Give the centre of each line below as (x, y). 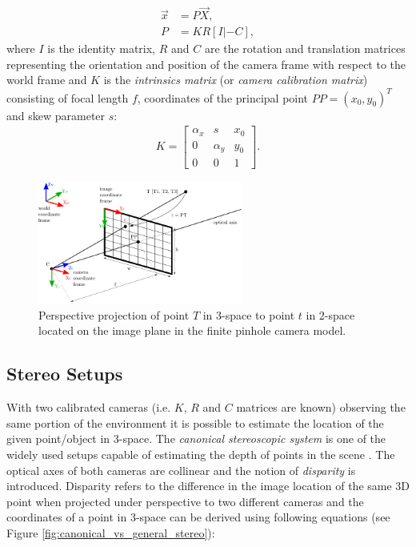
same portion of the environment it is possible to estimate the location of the (195, 422)
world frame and (47, 80)
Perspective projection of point (114, 314)
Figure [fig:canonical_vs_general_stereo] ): (111, 533)
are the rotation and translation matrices (305, 48)
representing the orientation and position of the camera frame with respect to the (206, 64)
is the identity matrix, (101, 48)
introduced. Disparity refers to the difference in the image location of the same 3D (208, 486)
